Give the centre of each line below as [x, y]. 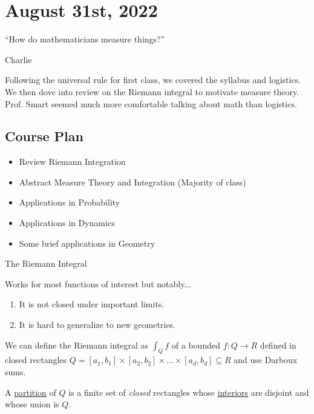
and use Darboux [266, 360]
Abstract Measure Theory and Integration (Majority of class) [132, 182]
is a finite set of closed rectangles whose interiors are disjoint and [189, 392]
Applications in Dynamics [67, 223]
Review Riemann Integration [72, 162]
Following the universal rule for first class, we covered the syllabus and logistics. [153, 80]
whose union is [32, 404]
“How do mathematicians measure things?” [85, 39]
